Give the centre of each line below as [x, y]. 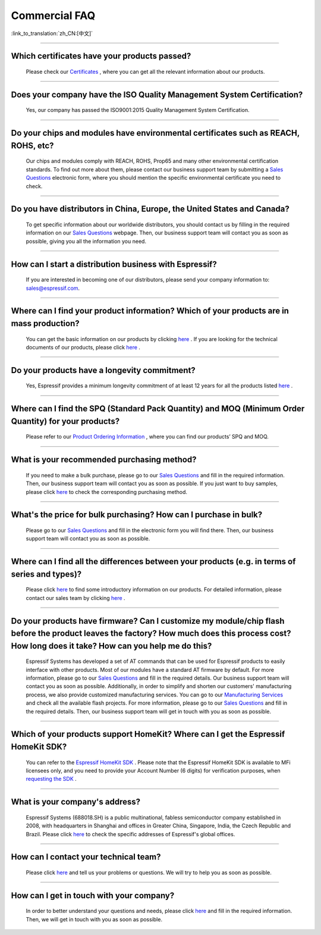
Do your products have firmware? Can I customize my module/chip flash [148, 621]
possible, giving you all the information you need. [86, 241]
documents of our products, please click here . [83, 347]
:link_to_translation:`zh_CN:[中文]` [52, 33]
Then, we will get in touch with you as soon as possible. [94, 919]
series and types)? [46, 574]
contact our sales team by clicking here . [75, 598]
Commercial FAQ [53, 15]
